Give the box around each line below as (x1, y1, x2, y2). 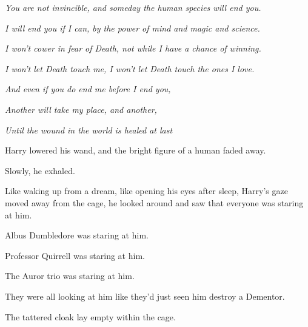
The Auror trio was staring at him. (5, 269, 135, 282)
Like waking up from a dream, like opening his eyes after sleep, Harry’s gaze (5, 184, 288, 197)
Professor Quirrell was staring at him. (5, 249, 145, 261)
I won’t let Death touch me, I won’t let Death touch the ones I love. (5, 62, 255, 75)
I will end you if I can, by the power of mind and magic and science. (5, 21, 260, 34)
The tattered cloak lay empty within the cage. (5, 310, 176, 323)
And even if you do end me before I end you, (5, 83, 171, 95)
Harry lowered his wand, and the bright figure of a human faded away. (5, 144, 266, 157)
